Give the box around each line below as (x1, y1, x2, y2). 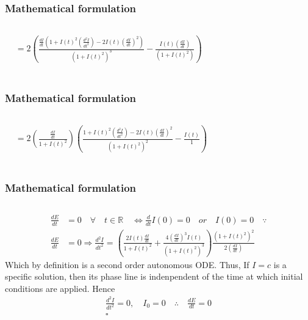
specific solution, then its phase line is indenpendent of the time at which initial (5, 270, 303, 283)
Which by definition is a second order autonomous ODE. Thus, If (5, 258, 249, 271)
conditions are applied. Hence (5, 282, 115, 294)
